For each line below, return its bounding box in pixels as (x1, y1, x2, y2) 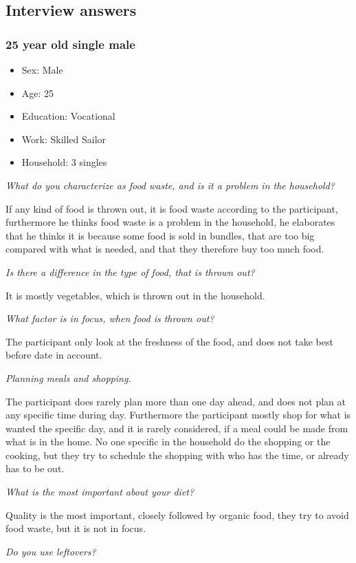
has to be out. (5, 461, 65, 476)
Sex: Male (21, 63, 63, 76)
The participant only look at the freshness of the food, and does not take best (5, 334, 333, 348)
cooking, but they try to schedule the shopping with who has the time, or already (5, 447, 349, 462)
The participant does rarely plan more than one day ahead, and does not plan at (5, 394, 346, 408)
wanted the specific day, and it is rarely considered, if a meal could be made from (5, 421, 348, 435)
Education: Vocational (21, 109, 115, 123)
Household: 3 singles (21, 155, 107, 169)
